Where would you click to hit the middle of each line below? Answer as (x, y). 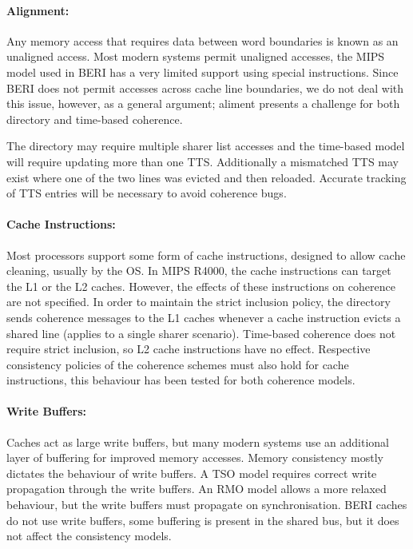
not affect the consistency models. (89, 536)
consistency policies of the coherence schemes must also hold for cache (178, 364)
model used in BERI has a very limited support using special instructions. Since (203, 72)
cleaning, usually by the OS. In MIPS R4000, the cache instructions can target (199, 271)
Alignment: (38, 10)
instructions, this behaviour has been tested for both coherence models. (181, 380)
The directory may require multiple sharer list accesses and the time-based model (206, 146)
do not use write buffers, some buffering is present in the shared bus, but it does (203, 520)
